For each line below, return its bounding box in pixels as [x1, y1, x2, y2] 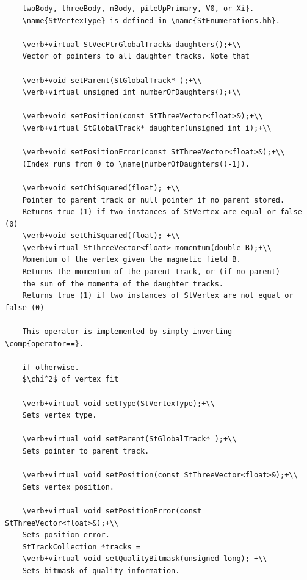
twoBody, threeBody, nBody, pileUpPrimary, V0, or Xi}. [22, 4, 255, 13]
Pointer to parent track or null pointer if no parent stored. [22, 195, 285, 205]
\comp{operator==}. [5, 339, 84, 348]
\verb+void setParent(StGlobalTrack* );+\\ [22, 76, 202, 85]
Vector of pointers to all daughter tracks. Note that [22, 52, 250, 61]
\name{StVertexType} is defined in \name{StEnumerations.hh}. [22, 16, 281, 25]
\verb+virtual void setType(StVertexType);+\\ [22, 399, 215, 408]
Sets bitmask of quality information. [22, 566, 180, 575]
